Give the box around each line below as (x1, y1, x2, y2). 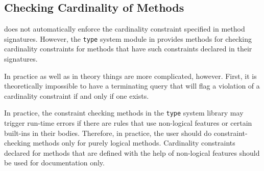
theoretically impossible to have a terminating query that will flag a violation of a (4, 80, 260, 91)
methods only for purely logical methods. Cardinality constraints (33, 137, 235, 148)
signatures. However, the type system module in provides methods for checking (4, 33, 252, 44)
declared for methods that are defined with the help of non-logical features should (4, 147, 260, 158)
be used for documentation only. (4, 157, 105, 168)
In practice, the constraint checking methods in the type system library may (4, 107, 244, 118)
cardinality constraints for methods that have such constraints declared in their (4, 43, 252, 54)
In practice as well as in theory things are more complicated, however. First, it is (4, 70, 257, 81)
